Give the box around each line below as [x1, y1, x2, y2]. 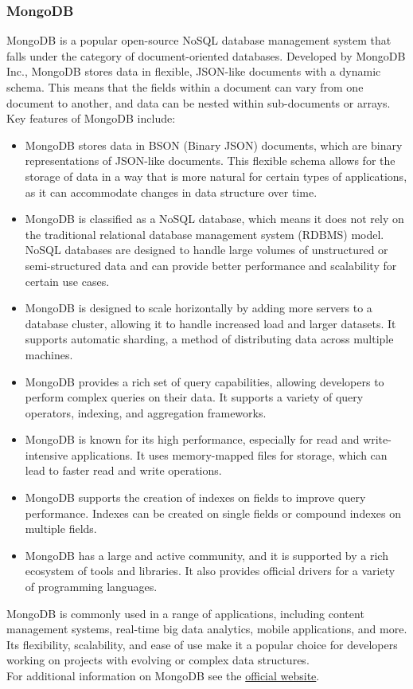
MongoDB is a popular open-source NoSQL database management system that [6, 32, 392, 49]
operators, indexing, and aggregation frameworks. [25, 404, 267, 421]
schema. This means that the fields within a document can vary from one [6, 79, 364, 95]
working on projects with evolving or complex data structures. [6, 652, 310, 668]
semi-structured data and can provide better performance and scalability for [25, 256, 397, 273]
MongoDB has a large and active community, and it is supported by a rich [25, 546, 388, 563]
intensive [25, 446, 68, 463]
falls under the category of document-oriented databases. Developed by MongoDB [6, 47, 406, 64]
